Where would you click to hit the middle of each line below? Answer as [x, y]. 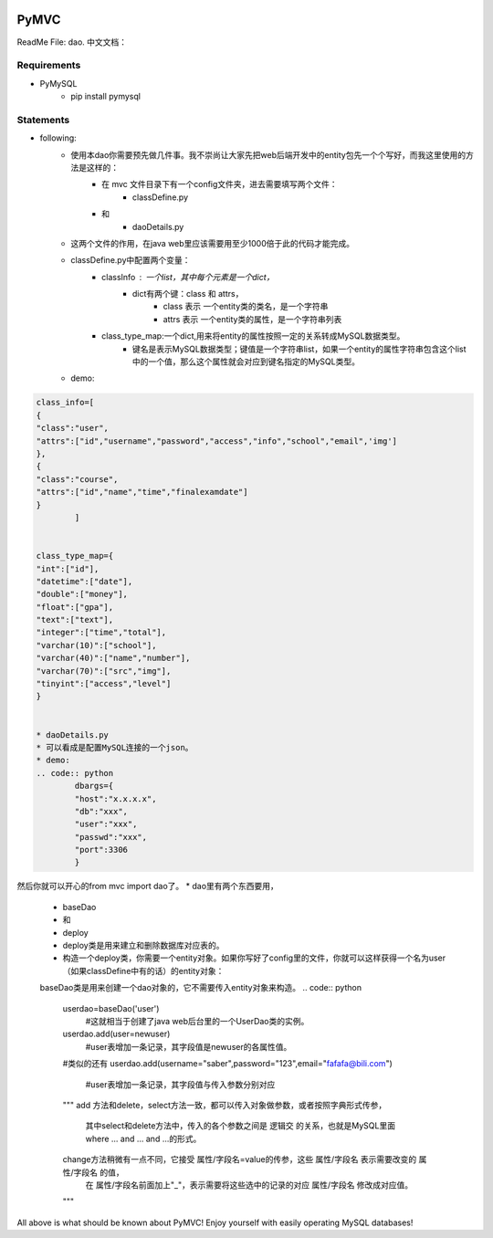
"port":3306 [101, 850]
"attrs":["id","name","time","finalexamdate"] [142, 492]
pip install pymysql [106, 97]
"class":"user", [73, 428]
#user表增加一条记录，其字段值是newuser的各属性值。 [189, 1046]
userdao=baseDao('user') [111, 1008]
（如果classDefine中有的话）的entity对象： [143, 970]
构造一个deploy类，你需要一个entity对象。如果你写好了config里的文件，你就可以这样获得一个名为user [254, 958]
